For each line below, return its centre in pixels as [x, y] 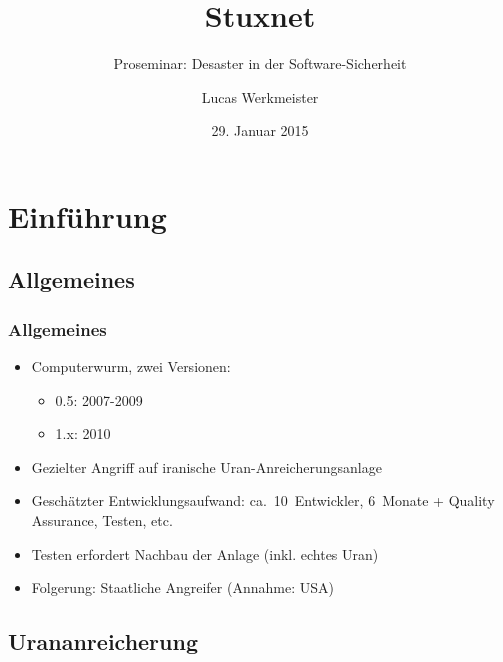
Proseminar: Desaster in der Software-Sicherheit [260, 63]
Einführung [87, 215]
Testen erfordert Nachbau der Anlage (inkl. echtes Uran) [205, 553]
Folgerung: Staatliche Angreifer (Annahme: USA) [182, 587]
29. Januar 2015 [260, 130]
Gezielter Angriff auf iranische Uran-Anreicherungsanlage [206, 466]
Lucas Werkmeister [260, 96]
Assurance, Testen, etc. [102, 520]
